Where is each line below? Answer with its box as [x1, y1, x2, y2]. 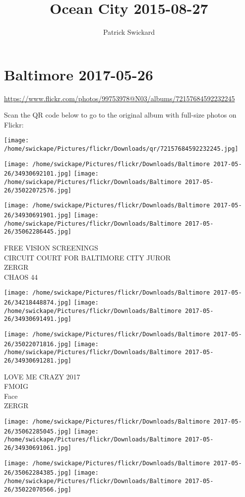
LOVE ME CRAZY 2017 [4, 371, 80, 381]
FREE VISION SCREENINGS [4, 243, 98, 252]
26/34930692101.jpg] [4, 170, 72, 178]
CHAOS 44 [4, 271, 38, 282]
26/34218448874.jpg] [4, 299, 72, 307]
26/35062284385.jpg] [4, 469, 72, 477]
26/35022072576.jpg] [4, 186, 72, 194]
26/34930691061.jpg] [4, 444, 72, 451]
